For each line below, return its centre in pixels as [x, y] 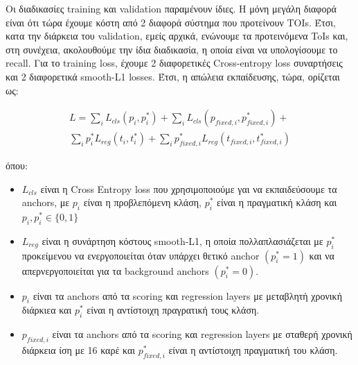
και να [322, 255]
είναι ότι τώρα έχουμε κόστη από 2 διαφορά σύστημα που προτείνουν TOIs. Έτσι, [171, 22]
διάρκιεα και [47, 310]
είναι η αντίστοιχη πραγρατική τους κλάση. [173, 310]
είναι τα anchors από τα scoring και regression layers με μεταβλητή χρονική [187, 295]
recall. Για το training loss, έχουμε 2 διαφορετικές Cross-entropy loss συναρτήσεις [174, 63]
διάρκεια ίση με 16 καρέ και [79, 349]
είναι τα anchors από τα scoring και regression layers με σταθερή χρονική [202, 334]
